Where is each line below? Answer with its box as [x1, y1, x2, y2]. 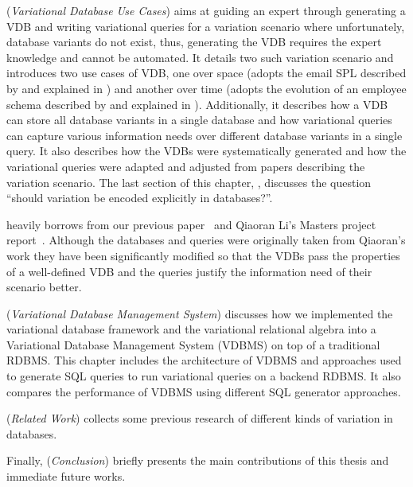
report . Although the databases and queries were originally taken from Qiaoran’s [6, 232, 406, 248]
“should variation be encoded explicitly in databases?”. [6, 189, 273, 206]
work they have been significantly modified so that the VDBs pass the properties [6, 247, 400, 263]
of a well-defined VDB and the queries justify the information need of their [6, 263, 372, 279]
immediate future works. [6, 468, 126, 485]
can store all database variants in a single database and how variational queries [6, 111, 392, 128]
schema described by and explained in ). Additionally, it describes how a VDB [6, 95, 388, 112]
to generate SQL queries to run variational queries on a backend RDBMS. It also [6, 368, 401, 384]
